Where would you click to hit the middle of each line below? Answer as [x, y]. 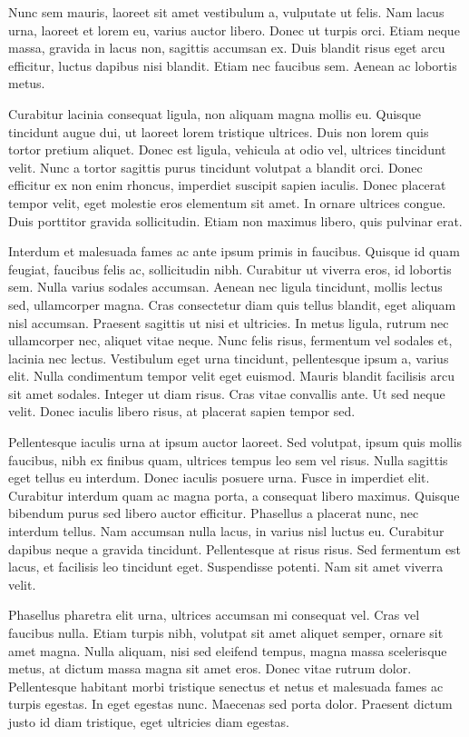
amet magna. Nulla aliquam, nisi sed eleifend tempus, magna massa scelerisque [228, 650]
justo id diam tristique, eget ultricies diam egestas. [149, 721]
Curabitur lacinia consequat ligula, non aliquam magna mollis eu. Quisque [215, 113]
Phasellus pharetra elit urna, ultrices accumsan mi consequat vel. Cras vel [214, 615]
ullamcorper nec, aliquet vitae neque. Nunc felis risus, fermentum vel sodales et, [230, 340]
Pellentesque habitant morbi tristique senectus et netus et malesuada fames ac [226, 686]
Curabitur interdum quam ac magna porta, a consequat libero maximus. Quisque [234, 495]
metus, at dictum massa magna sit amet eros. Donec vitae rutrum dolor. [210, 668]
